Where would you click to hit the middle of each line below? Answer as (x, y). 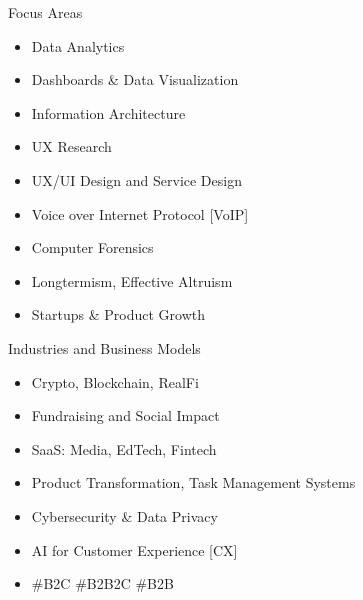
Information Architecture (108, 112)
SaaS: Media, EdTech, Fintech (124, 448)
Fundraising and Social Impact (125, 415)
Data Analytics (78, 45)
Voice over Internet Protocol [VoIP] (140, 213)
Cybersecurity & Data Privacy (124, 515)
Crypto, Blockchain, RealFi (115, 381)
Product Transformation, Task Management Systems (193, 482)
